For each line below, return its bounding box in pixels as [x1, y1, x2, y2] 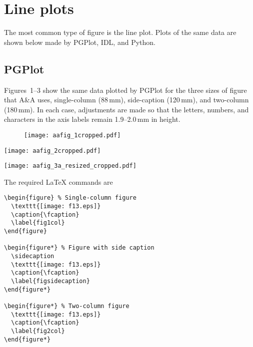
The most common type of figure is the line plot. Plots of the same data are [4, 27, 236, 37]
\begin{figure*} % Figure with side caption [4, 244, 154, 252]
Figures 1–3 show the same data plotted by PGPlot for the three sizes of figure [4, 84, 247, 95]
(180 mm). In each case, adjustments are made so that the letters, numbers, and [4, 104, 249, 114]
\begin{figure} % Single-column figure [4, 194, 136, 202]
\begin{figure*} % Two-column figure [4, 302, 129, 310]
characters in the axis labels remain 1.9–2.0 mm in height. [4, 114, 180, 124]
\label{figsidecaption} [11, 278, 90, 285]
